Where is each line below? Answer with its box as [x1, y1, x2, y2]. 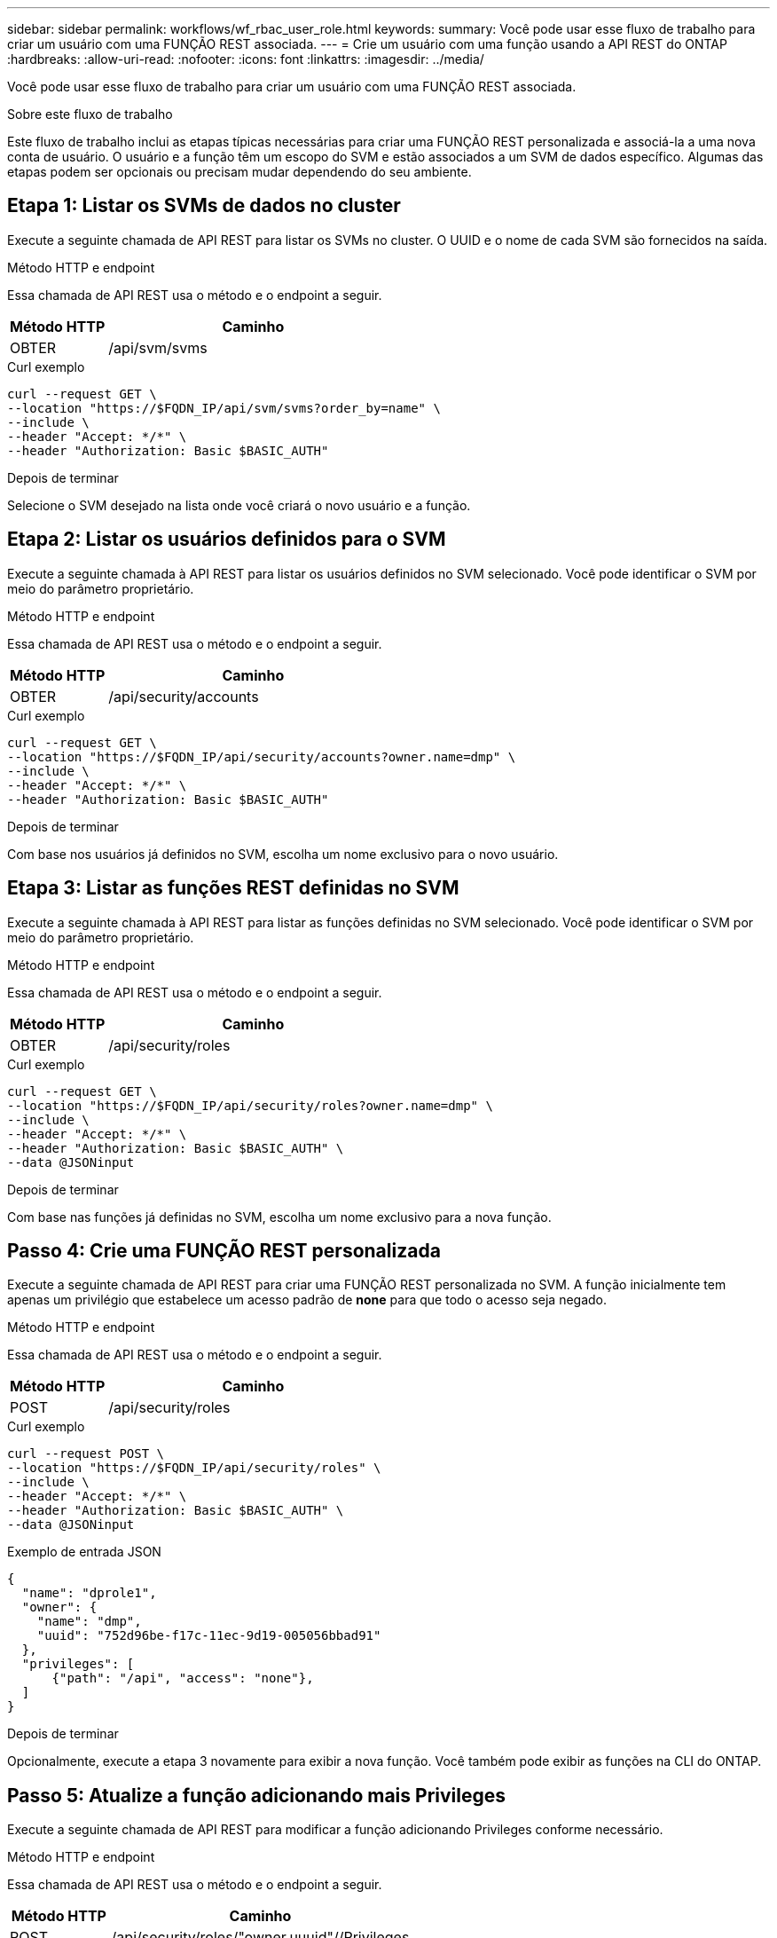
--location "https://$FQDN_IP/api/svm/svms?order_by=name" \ [7, 400, 441, 415]
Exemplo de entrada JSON [7, 1544, 161, 1560]
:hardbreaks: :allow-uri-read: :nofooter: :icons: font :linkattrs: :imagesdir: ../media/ [7, 51, 484, 67]
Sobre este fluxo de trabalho [7, 106, 173, 122]
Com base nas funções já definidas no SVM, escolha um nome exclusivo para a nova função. [7, 1209, 552, 1225]
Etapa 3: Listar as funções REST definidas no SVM [7, 877, 459, 900]
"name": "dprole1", [21, 1586, 157, 1601]
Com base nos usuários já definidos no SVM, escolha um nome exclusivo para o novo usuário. [7, 846, 559, 862]
